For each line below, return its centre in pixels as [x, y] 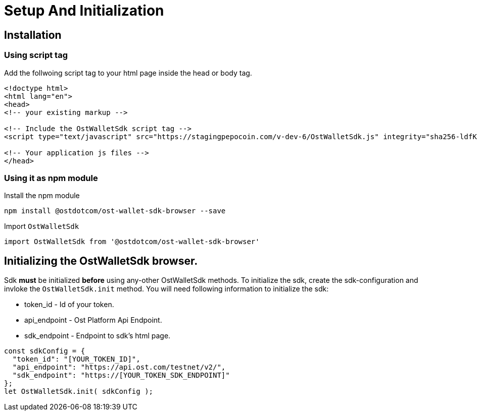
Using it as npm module [51, 178]
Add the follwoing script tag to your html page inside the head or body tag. [128, 73]
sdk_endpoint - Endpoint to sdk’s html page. [98, 336]
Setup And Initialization [84, 11]
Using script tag [36, 55]
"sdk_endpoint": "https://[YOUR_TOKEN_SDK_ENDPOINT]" [121, 375]
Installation [33, 35]
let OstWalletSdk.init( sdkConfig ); [79, 392]
